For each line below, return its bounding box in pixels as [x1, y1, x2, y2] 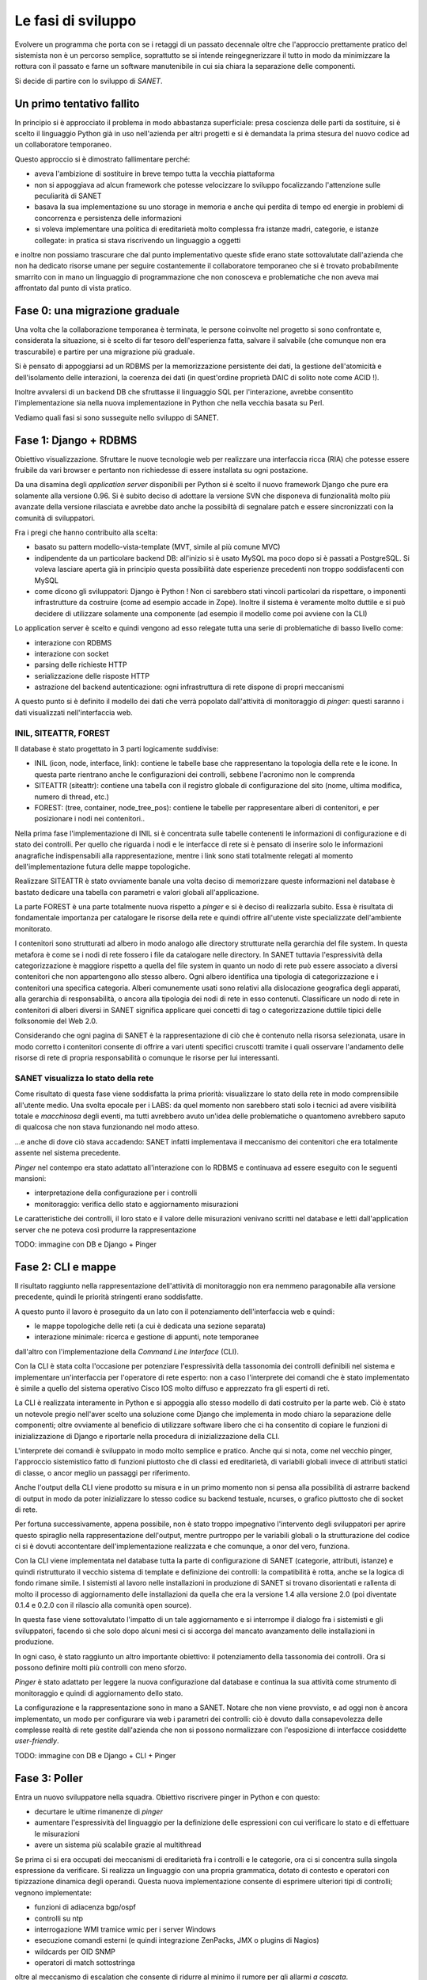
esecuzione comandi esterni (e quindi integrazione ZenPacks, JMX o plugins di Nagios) [34, 1936, 319, 1945]
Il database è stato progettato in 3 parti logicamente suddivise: [14, 744, 219, 753]
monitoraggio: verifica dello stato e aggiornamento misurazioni [34, 1199, 239, 1209]
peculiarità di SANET [34, 191, 102, 200]
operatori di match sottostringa [34, 1958, 136, 1967]
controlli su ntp [34, 1913, 83, 1923]
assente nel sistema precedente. [14, 1148, 121, 1158]
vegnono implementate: [14, 1887, 93, 1897]
